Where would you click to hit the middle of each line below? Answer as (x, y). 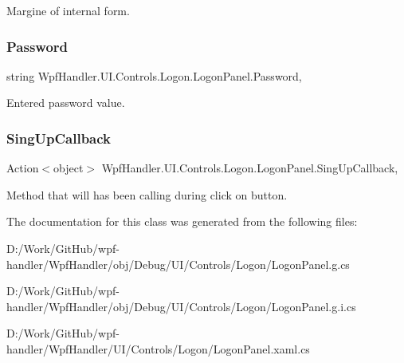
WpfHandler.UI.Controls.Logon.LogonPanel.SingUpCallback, (250, 168)
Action (23, 168)
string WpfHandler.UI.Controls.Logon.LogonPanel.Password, (154, 75)
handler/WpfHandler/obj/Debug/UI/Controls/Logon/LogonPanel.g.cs (178, 264)
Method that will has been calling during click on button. (147, 194)
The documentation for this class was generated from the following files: (182, 221)
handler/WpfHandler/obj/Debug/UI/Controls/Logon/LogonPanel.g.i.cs (181, 306)
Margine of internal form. (68, 10)
